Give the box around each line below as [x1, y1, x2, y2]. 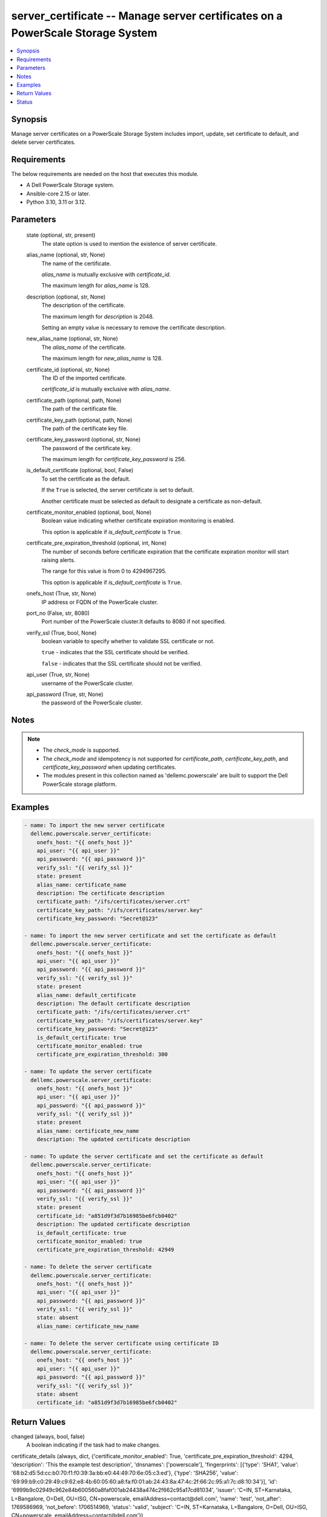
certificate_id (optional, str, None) [26, 366, 110, 373]
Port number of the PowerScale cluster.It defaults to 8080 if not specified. [41, 618, 226, 625]
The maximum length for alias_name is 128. [41, 282, 150, 289]
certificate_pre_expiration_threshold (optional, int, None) [26, 539, 167, 547]
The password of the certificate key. [41, 444, 132, 451]
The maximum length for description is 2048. [41, 313, 154, 320]
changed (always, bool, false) [11, 1433, 85, 1440]
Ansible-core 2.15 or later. [26, 190, 90, 197]
